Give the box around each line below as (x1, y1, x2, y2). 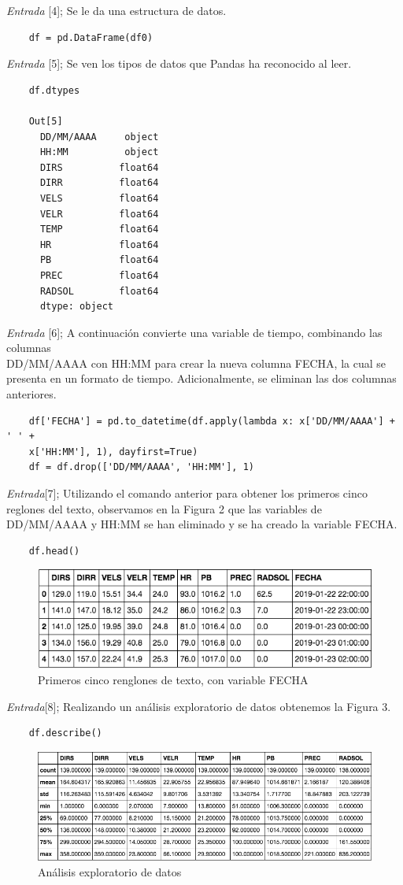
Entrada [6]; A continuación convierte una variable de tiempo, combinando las (6, 324, 383, 340)
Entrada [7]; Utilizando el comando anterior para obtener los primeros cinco (6, 485, 368, 502)
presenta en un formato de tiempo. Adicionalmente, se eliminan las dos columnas (6, 370, 397, 387)
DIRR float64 (39, 177, 159, 189)
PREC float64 (39, 269, 159, 281)
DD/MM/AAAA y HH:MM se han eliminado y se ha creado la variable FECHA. (6, 516, 397, 532)
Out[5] (28, 115, 63, 127)
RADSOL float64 (39, 285, 159, 297)
